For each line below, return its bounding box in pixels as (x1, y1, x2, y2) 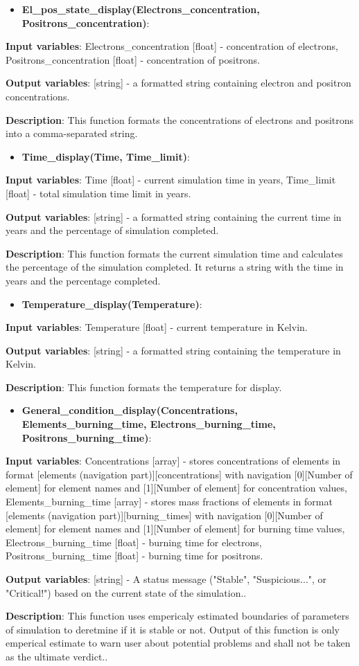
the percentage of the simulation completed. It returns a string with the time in (6, 260, 344, 274)
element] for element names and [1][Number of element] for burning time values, (6, 521, 345, 536)
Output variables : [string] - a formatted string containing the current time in (6, 209, 342, 224)
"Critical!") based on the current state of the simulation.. (6, 585, 247, 600)
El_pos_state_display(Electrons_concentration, (21, 2, 260, 16)
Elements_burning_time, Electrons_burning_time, (21, 417, 276, 431)
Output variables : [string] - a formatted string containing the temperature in (6, 343, 341, 357)
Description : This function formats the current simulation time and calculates (6, 246, 343, 260)
